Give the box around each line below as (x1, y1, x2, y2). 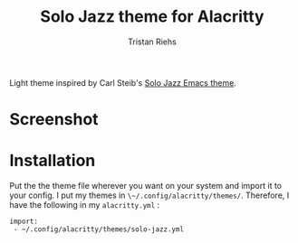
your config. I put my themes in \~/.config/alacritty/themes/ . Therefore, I (9, 190, 290, 201)
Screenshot (9, 109, 99, 130)
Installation (9, 151, 96, 171)
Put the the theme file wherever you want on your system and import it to (9, 181, 283, 192)
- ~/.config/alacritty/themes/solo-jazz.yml (13, 225, 184, 234)
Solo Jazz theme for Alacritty (40, 6, 264, 27)
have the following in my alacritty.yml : (9, 200, 160, 210)
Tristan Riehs (128, 36, 177, 47)
